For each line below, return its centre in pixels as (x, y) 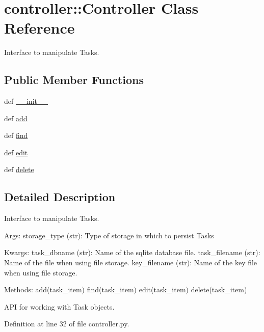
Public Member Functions (74, 80)
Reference (39, 28)
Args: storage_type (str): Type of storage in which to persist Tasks (109, 235)
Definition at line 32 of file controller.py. (67, 324)
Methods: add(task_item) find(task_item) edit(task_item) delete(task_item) (126, 289)
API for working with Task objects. (59, 306)
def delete (19, 169)
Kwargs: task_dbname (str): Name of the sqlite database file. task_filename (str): (132, 252)
